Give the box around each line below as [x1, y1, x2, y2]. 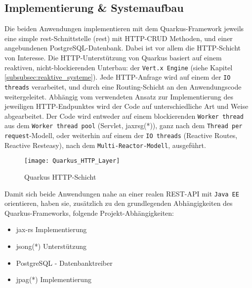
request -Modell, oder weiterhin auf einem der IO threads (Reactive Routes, [4, 130, 238, 141]
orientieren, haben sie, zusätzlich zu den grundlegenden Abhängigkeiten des [4, 198, 233, 208]
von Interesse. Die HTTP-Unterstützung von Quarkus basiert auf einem [4, 52, 222, 62]
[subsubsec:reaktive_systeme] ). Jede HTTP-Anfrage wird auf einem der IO [4, 72, 231, 82]
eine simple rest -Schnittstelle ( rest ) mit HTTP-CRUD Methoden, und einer [4, 33, 233, 43]
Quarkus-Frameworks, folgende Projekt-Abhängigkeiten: [4, 207, 174, 218]
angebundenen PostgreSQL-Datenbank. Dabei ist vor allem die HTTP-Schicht [4, 43, 241, 53]
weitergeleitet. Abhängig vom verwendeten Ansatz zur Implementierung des [4, 91, 234, 101]
